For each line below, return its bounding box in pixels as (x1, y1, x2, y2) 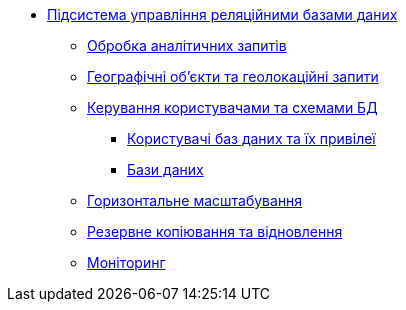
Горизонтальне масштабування (87, 192, 303, 209)
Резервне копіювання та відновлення (87, 223, 343, 240)
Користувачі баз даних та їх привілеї (127, 130, 376, 147)
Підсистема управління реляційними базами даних (47, 6, 398, 23)
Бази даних (127, 161, 204, 178)
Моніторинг (87, 254, 166, 271)
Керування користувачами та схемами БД (87, 99, 378, 116)
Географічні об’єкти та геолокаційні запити (87, 68, 379, 85)
